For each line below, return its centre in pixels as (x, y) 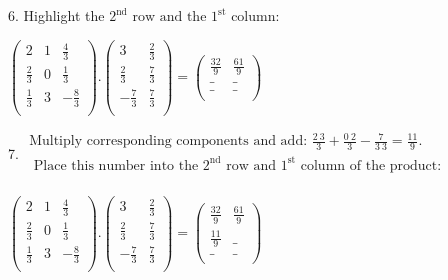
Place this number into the (116, 165)
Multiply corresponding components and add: (168, 141)
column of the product (369, 165)
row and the (169, 17)
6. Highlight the (56, 15)
